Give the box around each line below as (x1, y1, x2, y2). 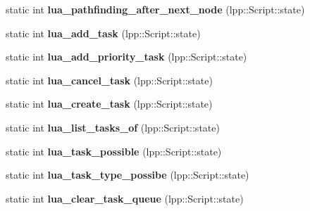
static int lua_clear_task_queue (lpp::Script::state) (6, 191, 244, 205)
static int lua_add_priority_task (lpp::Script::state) (6, 49, 247, 64)
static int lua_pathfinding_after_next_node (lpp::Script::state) (6, 2, 305, 16)
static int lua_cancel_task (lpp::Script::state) (6, 72, 213, 87)
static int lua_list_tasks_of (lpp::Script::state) (6, 120, 220, 134)
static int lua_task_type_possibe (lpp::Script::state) (6, 167, 249, 182)
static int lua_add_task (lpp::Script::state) (6, 25, 201, 40)
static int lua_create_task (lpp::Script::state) (6, 96, 213, 111)
